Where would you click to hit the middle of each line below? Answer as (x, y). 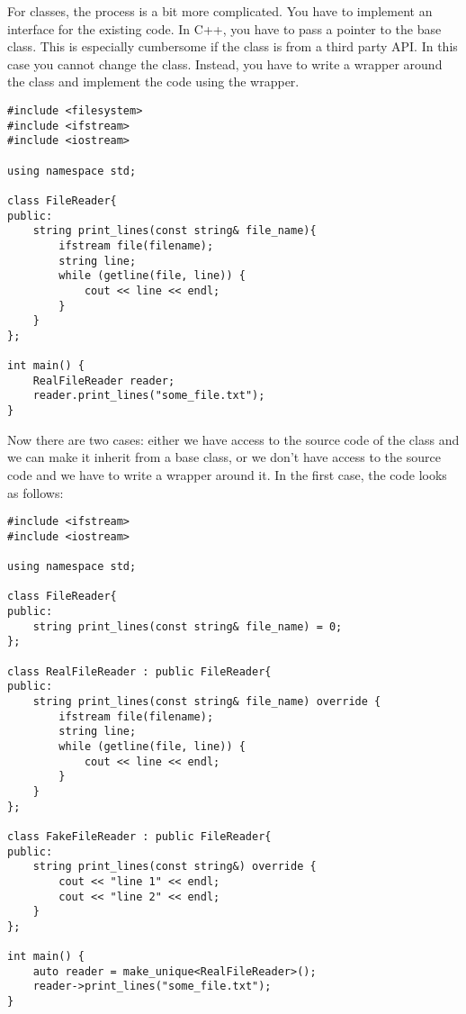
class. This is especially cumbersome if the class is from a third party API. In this (233, 46)
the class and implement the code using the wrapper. (153, 81)
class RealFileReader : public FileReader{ (139, 671)
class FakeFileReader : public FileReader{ (139, 836)
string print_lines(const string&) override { (175, 867)
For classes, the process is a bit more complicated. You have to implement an (220, 11)
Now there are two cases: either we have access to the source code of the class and (233, 439)
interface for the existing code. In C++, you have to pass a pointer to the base (224, 28)
